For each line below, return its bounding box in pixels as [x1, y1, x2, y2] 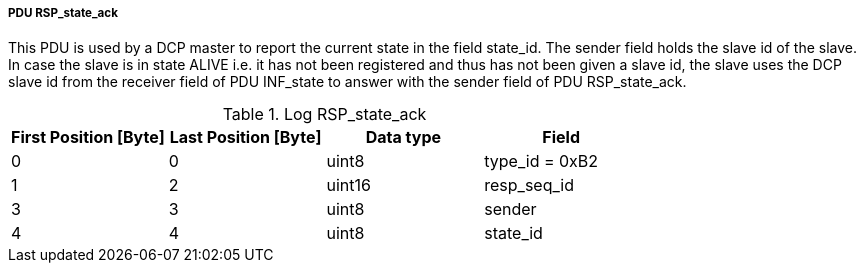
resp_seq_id [484, 175, 574, 196]
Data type [365, 127, 442, 148]
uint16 [326, 175, 371, 196]
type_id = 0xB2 [484, 151, 599, 172]
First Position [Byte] [11, 127, 165, 148]
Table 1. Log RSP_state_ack [222, 104, 427, 125]
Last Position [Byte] [169, 127, 322, 148]
